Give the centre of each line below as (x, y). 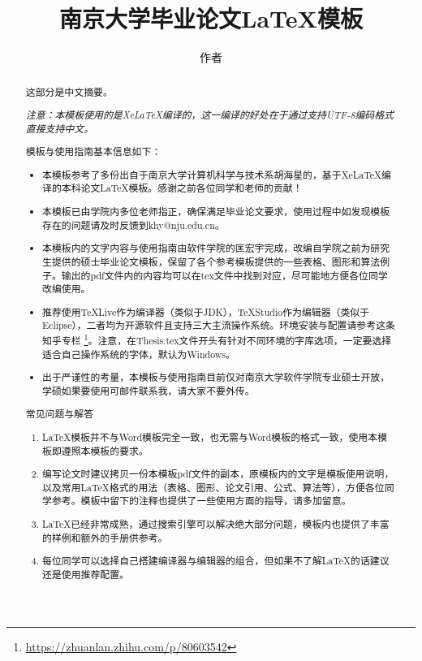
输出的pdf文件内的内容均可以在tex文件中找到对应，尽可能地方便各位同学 (224, 275)
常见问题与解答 (60, 414)
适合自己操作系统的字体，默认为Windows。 (139, 354)
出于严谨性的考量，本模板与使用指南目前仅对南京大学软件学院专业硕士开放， (216, 377)
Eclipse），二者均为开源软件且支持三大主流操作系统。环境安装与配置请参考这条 (219, 325)
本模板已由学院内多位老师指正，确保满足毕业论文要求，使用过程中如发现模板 (216, 212)
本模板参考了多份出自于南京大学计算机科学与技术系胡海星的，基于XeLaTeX (212, 174)
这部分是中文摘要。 (69, 91)
